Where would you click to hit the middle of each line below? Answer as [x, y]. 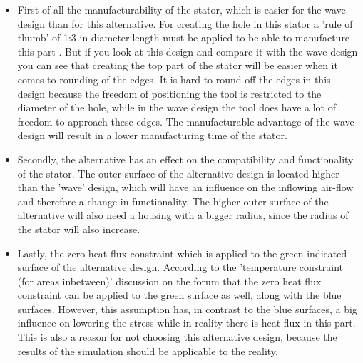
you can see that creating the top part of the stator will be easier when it [178, 65]
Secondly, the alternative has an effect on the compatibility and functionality [185, 159]
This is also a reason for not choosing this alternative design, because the [177, 337]
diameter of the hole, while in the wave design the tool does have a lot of [177, 107]
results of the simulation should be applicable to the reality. [148, 351]
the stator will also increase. [79, 229]
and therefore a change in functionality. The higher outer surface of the [173, 201]
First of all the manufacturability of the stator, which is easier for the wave [181, 9]
